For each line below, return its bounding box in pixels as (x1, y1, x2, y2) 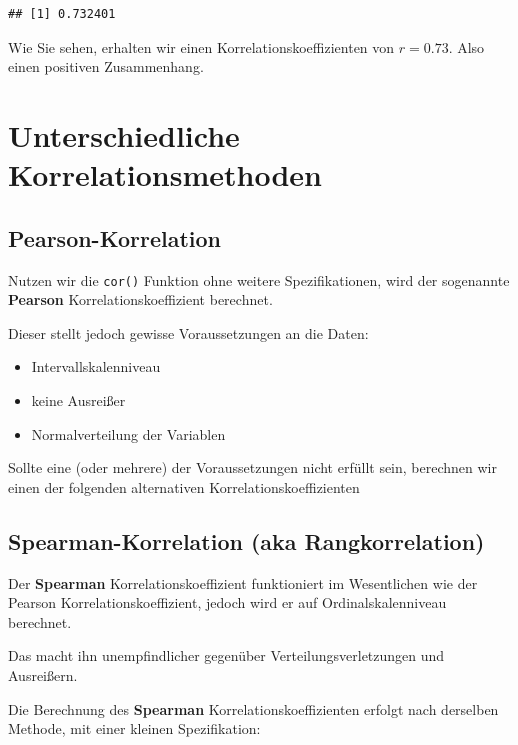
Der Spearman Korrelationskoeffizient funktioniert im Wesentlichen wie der (8, 572, 478, 593)
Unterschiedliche (8, 114, 240, 155)
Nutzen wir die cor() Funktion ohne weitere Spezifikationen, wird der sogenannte (8, 269, 510, 290)
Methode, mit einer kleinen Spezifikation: (8, 718, 261, 739)
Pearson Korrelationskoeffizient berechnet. (8, 289, 273, 310)
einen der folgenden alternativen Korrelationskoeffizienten (8, 476, 360, 497)
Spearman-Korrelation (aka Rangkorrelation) (8, 525, 485, 556)
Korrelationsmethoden (8, 154, 322, 195)
